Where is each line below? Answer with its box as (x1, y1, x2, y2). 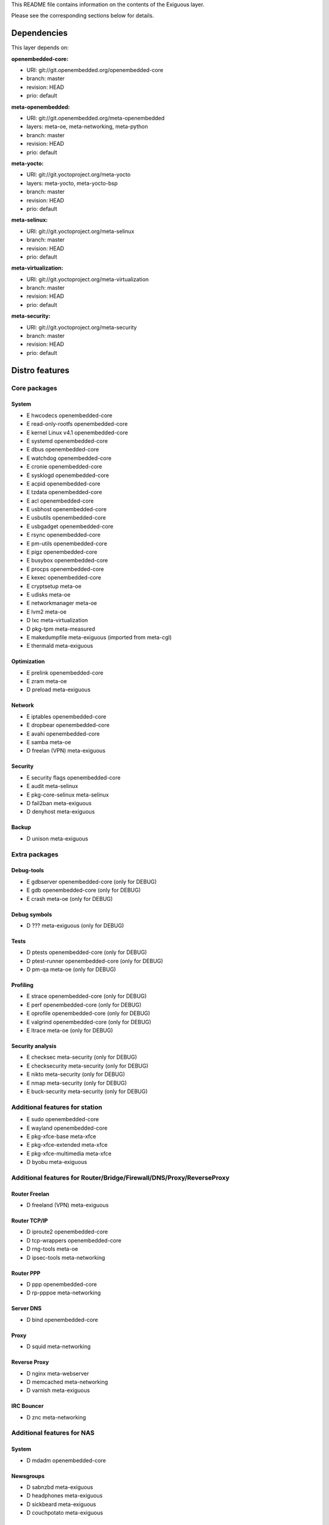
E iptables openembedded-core (26, 712, 107, 720)
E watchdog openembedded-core (26, 454, 112, 462)
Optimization (11, 658, 45, 665)
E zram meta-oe (26, 678, 67, 685)
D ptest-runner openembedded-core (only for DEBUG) (26, 957, 164, 964)
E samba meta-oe (26, 739, 71, 746)
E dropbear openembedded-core (26, 722, 110, 729)
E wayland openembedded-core (26, 1124, 108, 1132)
